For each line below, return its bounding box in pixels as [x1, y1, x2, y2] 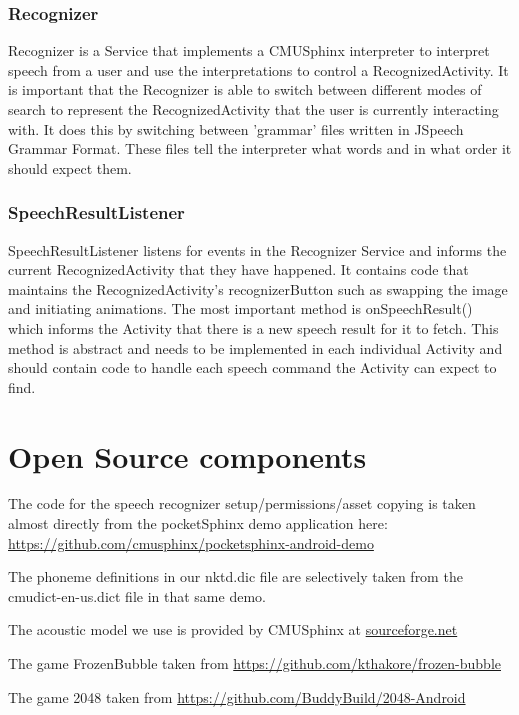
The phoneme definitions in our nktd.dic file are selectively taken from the [8, 566, 463, 587]
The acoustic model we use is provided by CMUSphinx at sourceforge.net [8, 619, 458, 640]
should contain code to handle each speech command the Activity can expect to [8, 357, 497, 378]
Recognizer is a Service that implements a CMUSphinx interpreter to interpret [8, 40, 490, 61]
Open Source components [8, 435, 367, 476]
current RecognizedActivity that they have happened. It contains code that [8, 259, 469, 280]
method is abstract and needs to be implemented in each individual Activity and [8, 337, 503, 358]
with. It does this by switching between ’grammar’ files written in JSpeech [8, 118, 464, 139]
